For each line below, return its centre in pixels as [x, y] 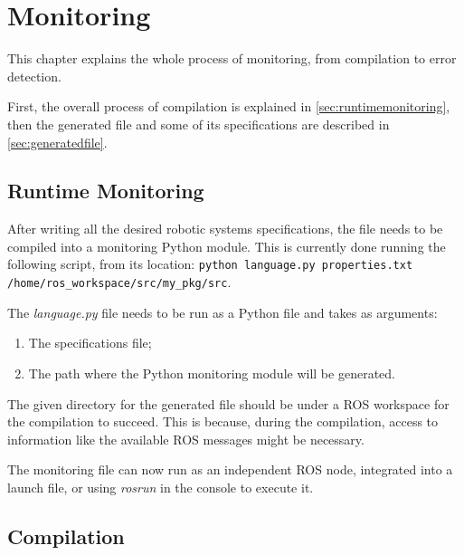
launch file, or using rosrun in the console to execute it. [161, 487]
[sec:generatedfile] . [57, 142]
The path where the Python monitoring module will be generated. [212, 373]
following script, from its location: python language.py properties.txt [210, 264]
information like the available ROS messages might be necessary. [186, 439]
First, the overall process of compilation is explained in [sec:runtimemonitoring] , [229, 106]
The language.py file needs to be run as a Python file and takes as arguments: [223, 312]
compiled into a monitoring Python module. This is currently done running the [227, 246]
